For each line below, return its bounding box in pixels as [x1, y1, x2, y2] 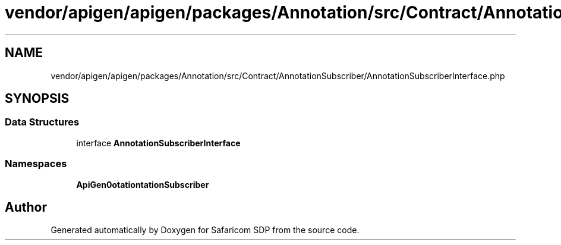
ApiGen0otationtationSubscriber [76, 179, 209, 190]
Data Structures [5, 116, 80, 128]
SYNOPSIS [5, 91, 70, 106]
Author [5, 199, 47, 215]
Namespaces [5, 158, 67, 170]
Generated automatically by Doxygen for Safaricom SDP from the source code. [51, 225, 360, 235]
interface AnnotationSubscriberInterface [76, 137, 241, 148]
